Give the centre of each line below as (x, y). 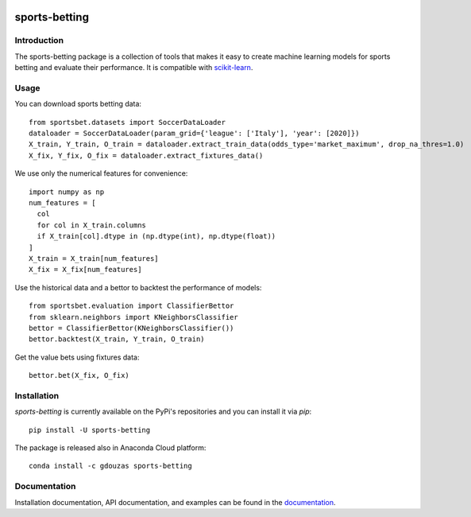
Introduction (39, 41)
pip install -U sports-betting (90, 430)
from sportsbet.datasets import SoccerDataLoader (127, 122)
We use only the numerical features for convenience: (101, 173)
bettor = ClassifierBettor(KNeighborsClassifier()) (131, 328)
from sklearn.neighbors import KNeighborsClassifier (133, 317)
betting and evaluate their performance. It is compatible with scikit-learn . (134, 68)
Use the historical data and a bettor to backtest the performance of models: (138, 287)
